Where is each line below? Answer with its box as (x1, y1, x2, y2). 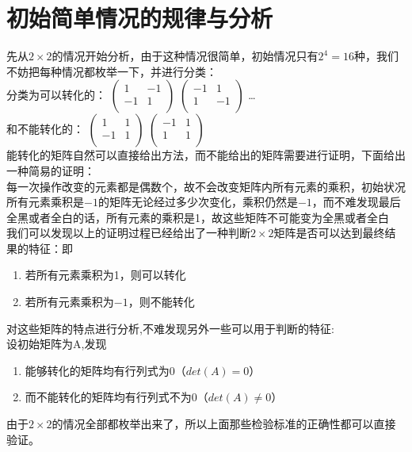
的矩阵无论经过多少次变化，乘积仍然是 (97, 193, 298, 210)
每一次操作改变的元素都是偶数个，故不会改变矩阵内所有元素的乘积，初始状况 (6, 178, 406, 194)
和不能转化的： (6, 121, 84, 137)
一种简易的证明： (6, 162, 95, 178)
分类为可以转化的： (6, 86, 106, 103)
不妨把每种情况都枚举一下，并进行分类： (6, 63, 217, 79)
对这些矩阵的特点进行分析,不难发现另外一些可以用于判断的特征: (6, 320, 334, 336)
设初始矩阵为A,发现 (6, 335, 107, 352)
